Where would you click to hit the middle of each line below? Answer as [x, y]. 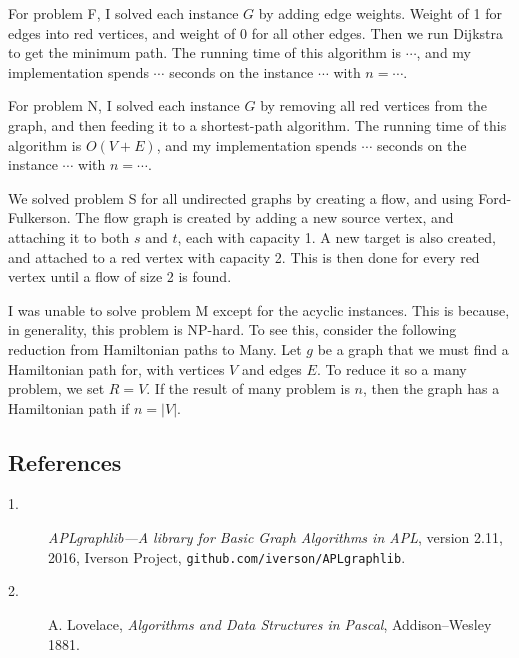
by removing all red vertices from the [374, 105]
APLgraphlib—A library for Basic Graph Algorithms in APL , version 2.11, [275, 537]
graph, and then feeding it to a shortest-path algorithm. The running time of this [257, 124]
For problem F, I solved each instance [123, 13]
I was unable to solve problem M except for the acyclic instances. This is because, [259, 309]
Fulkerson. [39, 217]
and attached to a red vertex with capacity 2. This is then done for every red [244, 256]
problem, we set [56, 388]
